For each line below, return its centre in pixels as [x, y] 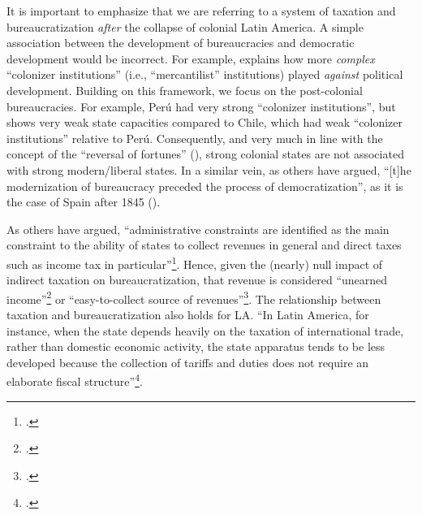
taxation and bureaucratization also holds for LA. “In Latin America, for [188, 314]
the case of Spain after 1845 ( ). [84, 202]
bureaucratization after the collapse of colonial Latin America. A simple [185, 26]
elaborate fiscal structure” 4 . [75, 380]
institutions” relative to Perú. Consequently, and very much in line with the [195, 138]
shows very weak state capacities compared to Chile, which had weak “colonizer [205, 122]
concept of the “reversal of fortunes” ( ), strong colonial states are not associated [205, 154]
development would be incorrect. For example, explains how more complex [191, 58]
